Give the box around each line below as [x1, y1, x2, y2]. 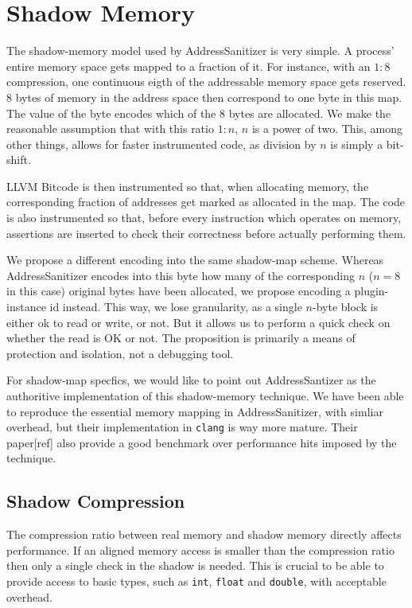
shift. [6, 151, 31, 168]
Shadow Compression [6, 489, 185, 513]
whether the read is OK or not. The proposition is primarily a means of [6, 329, 356, 346]
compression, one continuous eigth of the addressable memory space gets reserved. [6, 73, 406, 90]
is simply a [330, 135, 383, 152]
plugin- [354, 283, 389, 299]
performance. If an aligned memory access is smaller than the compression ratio [6, 541, 395, 558]
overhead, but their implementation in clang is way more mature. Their [6, 419, 358, 435]
